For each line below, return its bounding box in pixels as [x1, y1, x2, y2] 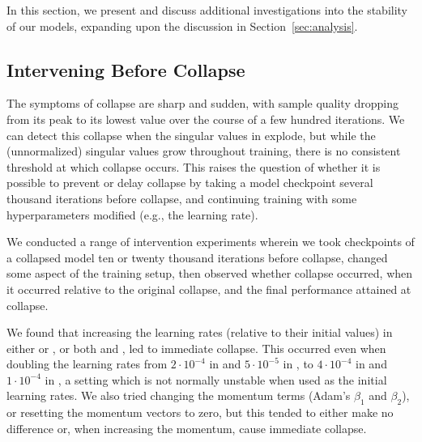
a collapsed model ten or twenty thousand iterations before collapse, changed [6, 249, 388, 266]
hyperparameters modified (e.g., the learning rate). [6, 206, 258, 223]
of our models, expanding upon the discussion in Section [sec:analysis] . [6, 17, 358, 34]
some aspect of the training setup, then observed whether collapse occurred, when [6, 265, 413, 282]
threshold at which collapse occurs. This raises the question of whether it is [6, 158, 381, 175]
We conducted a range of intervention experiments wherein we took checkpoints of [6, 233, 415, 250]
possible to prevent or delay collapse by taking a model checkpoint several [6, 174, 373, 191]
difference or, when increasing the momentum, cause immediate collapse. [6, 419, 367, 436]
